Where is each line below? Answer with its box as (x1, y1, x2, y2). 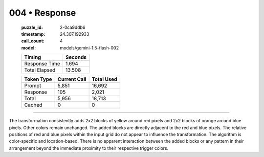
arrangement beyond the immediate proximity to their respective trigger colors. (9, 145, 169, 151)
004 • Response (9, 7, 76, 18)
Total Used (91, 76, 117, 83)
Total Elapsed (24, 67, 56, 73)
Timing (24, 54, 41, 61)
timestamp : (21, 31, 45, 37)
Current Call (57, 76, 87, 83)
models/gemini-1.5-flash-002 (60, 45, 119, 51)
